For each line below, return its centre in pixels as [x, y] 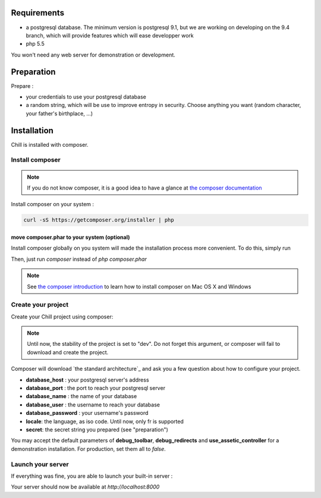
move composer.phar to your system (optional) [70, 237]
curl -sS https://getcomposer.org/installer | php [99, 220]
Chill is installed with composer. [50, 144]
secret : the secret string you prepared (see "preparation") [97, 429]
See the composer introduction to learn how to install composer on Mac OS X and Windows [139, 286]
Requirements [38, 13]
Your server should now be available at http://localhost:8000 [85, 487]
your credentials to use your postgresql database [86, 97]
